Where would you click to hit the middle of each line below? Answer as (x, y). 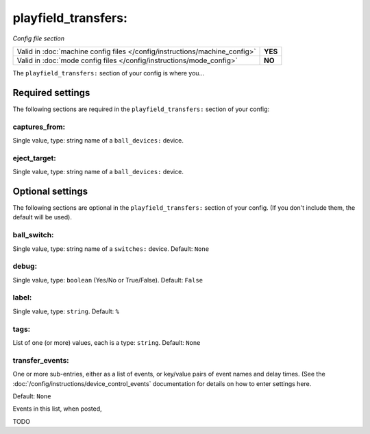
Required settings (51, 93)
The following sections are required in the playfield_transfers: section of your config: (141, 109)
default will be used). (42, 217)
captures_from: (39, 127)
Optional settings (50, 191)
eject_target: (34, 158)
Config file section (39, 38)
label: (22, 298)
